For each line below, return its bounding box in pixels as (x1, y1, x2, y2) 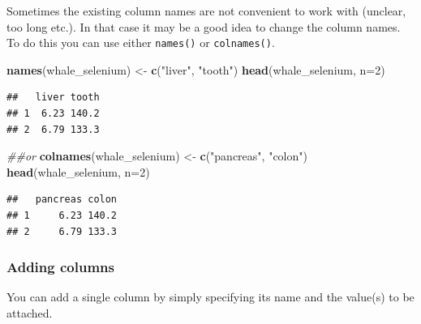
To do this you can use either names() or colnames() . (6, 34, 275, 51)
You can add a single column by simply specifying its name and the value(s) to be (6, 288, 415, 305)
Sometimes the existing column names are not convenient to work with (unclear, (6, 2, 406, 19)
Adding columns (6, 257, 114, 277)
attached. (6, 305, 53, 321)
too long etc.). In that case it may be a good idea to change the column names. (6, 18, 401, 35)
